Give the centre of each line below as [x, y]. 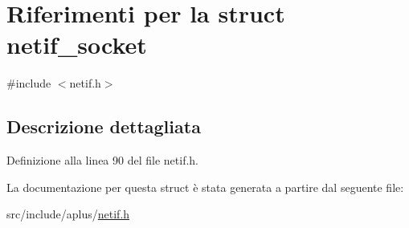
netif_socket [77, 45]
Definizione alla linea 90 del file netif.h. [102, 160]
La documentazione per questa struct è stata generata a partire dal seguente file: [205, 187]
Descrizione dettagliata [104, 126]
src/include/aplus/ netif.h [68, 214]
